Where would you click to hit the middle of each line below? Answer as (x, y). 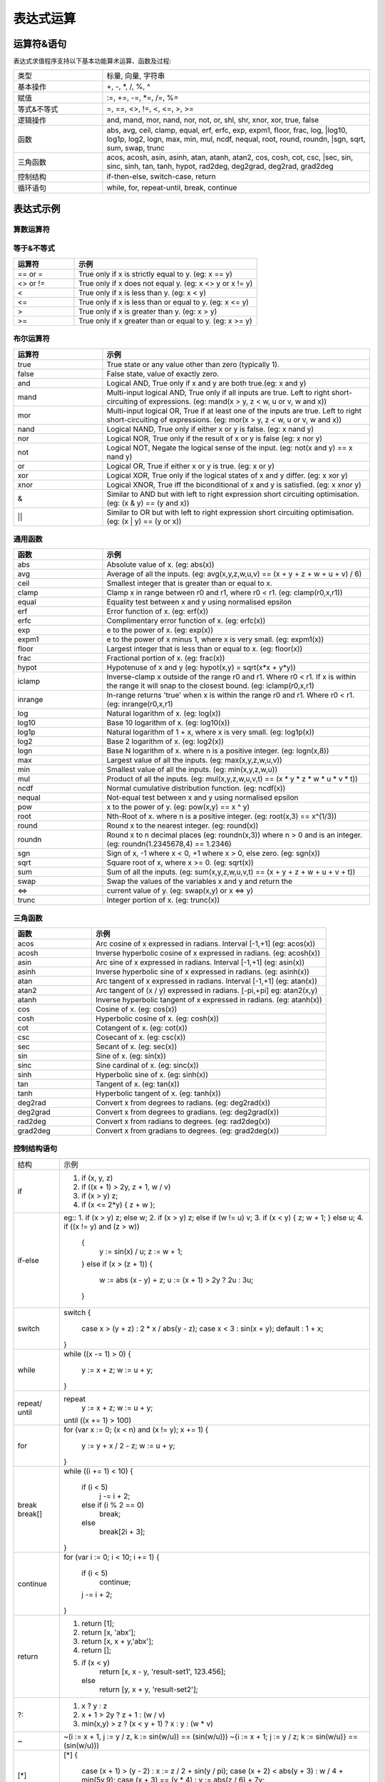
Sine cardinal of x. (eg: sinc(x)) (147, 1066)
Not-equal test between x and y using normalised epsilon (202, 798)
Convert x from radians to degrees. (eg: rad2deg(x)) (183, 1121)
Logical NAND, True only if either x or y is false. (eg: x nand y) (210, 429)
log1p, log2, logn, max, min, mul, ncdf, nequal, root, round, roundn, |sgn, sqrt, (236, 139)
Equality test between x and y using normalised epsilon (199, 602)
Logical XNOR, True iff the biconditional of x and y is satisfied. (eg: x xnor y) (234, 485)
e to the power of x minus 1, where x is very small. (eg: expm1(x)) (215, 639)
